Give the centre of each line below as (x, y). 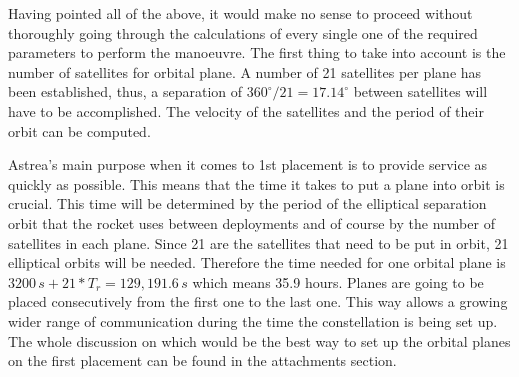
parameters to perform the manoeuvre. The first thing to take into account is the (257, 52)
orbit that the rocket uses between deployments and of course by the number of (251, 222)
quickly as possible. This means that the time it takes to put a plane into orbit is (256, 183)
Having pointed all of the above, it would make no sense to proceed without (240, 13)
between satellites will (420, 91)
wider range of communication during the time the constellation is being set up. (253, 320)
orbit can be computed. (79, 130)
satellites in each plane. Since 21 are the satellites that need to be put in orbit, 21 (258, 242)
